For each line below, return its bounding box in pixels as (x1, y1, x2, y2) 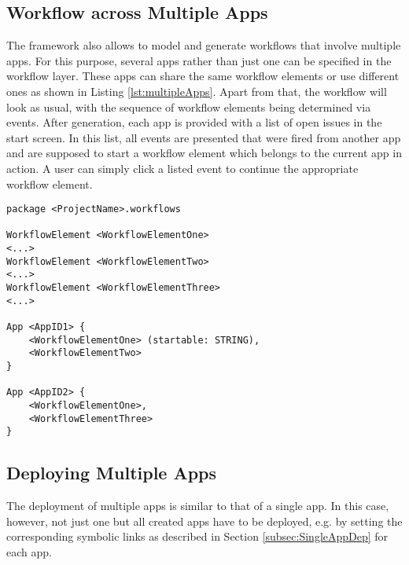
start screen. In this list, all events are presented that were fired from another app (6, 129, 401, 145)
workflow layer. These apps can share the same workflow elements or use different (6, 68, 400, 84)
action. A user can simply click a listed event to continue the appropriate (6, 160, 359, 176)
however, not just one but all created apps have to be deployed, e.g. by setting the (6, 512, 403, 529)
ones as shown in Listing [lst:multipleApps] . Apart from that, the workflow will (6, 83, 387, 99)
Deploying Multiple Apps (6, 460, 217, 485)
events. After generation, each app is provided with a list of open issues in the (6, 114, 382, 130)
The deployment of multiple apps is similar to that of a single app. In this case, (6, 497, 389, 514)
